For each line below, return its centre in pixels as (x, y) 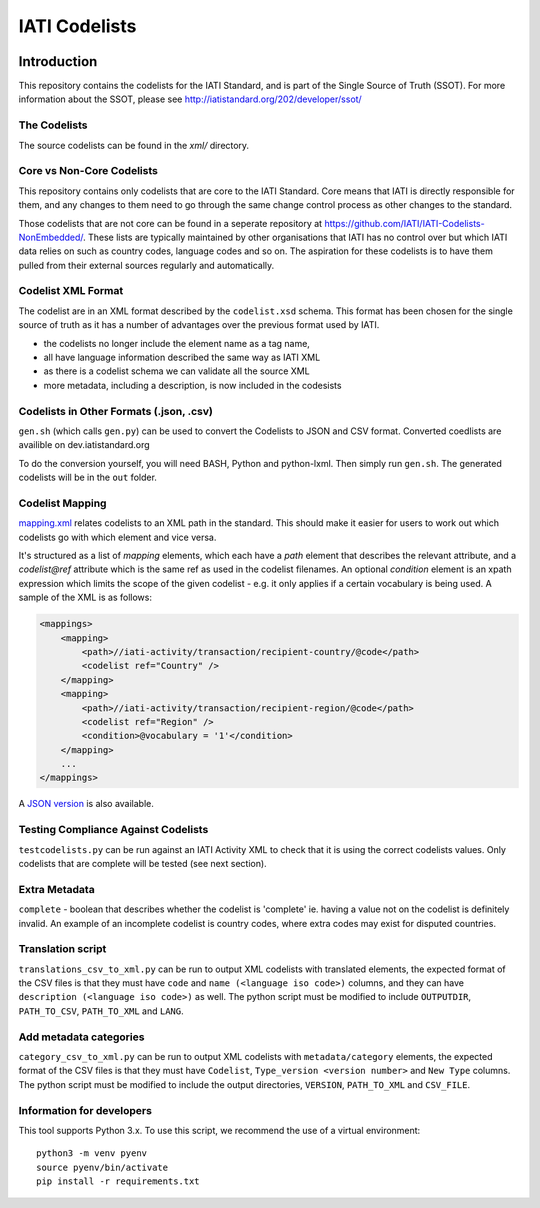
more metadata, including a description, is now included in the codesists (192, 385)
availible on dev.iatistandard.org (84, 445)
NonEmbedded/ (51, 237)
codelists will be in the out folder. (87, 477)
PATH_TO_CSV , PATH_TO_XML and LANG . (101, 1011)
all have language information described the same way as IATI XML (182, 357)
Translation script (62, 949)
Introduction (58, 61)
